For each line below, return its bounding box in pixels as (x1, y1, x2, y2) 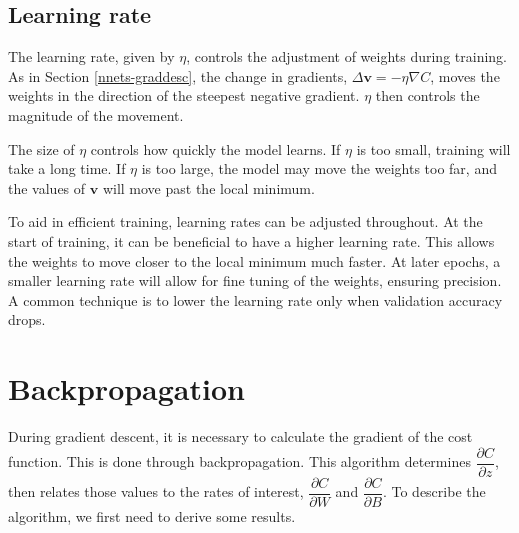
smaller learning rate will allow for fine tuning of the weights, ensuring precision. (8, 270, 502, 291)
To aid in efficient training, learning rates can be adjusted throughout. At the (8, 211, 483, 232)
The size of (8, 138, 75, 159)
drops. (8, 309, 46, 330)
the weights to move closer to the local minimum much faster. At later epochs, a (8, 250, 501, 271)
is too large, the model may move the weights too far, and (141, 158, 497, 179)
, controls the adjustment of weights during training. (186, 46, 507, 67)
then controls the (375, 85, 480, 106)
